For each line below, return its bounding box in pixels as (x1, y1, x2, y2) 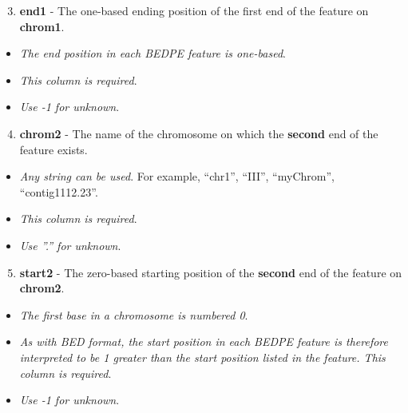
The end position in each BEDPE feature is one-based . (19, 45, 286, 62)
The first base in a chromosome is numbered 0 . (19, 306, 248, 323)
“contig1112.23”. (19, 183, 98, 200)
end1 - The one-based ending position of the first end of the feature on (19, 2, 369, 18)
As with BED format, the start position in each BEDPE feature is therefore (19, 333, 388, 350)
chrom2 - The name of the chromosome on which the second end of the (19, 125, 378, 141)
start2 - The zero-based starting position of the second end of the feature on (19, 264, 402, 280)
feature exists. (19, 141, 88, 157)
